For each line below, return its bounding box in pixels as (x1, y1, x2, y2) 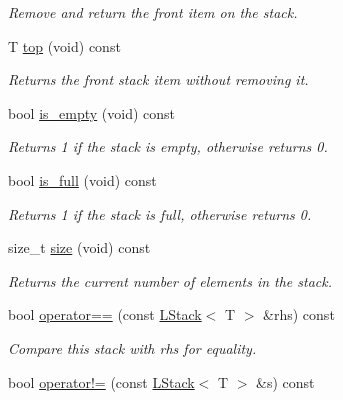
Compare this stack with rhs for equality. (8, 337, 257, 358)
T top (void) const (8, 35, 121, 56)
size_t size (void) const (8, 237, 151, 258)
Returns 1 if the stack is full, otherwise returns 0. (8, 203, 312, 224)
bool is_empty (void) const (8, 102, 176, 123)
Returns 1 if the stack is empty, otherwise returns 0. (8, 136, 328, 157)
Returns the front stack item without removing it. (8, 69, 309, 90)
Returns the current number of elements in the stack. (8, 270, 333, 291)
